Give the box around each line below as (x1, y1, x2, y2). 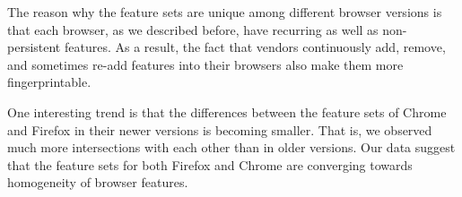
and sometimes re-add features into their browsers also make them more (7, 55, 404, 73)
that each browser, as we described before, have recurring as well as (7, 20, 379, 39)
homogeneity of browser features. (7, 173, 188, 192)
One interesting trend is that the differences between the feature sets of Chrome (7, 102, 447, 121)
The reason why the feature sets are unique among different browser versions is (7, 3, 442, 21)
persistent (7, 38, 61, 56)
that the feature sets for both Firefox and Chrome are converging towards (7, 155, 413, 174)
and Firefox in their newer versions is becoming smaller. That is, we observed (7, 120, 432, 139)
